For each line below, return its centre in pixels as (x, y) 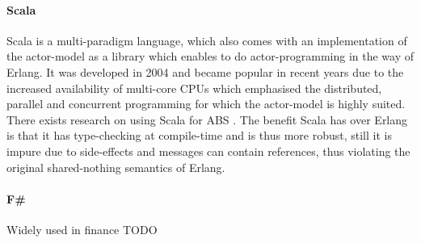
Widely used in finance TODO (82, 229)
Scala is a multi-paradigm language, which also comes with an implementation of (207, 40)
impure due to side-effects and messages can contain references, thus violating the (208, 151)
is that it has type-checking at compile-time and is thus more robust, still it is (199, 135)
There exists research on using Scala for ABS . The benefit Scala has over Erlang (207, 119)
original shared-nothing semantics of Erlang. (116, 167)
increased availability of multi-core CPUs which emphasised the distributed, (194, 88)
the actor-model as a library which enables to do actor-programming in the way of (210, 56)
